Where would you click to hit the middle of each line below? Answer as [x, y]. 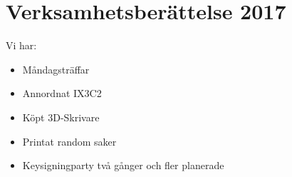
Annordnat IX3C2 [62, 93]
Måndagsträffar [56, 69]
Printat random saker [69, 141]
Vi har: [21, 45]
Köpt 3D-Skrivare [61, 117]
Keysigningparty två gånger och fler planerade [123, 165]
